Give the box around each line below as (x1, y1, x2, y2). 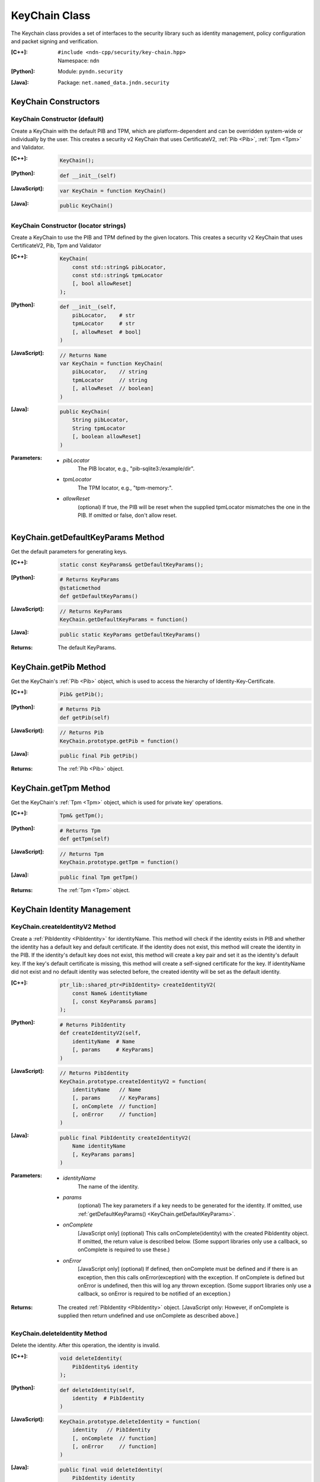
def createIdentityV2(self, (59, 1030, 142, 1037)
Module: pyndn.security (57, 68, 123, 75)
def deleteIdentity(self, (59, 1387, 135, 1393)
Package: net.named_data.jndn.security (57, 79, 170, 86)
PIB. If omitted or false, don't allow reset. (78, 512, 177, 519)
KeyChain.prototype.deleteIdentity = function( (59, 1418, 201, 1425)
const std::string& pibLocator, (72, 264, 167, 270)
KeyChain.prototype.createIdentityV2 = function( (59, 1078, 207, 1085)
